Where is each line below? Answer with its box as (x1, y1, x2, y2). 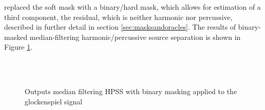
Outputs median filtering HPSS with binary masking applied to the (25, 86, 237, 97)
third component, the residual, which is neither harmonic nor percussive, (4, 11, 233, 22)
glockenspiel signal (25, 96, 83, 106)
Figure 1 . (4, 41, 33, 52)
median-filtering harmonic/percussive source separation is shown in (29, 31, 241, 42)
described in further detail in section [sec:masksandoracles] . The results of (4, 21, 236, 32)
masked (4, 31, 28, 42)
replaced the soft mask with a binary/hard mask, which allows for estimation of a (4, 2, 261, 12)
